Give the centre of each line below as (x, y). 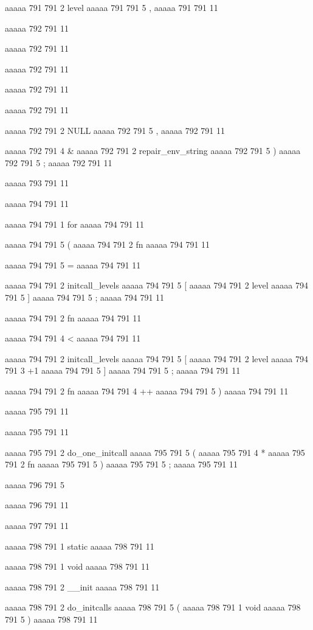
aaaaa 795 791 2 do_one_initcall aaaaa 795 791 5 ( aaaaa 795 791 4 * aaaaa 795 (155, 452)
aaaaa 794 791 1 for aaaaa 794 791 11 (75, 224)
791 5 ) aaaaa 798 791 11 (51, 619)
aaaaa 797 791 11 (37, 526)
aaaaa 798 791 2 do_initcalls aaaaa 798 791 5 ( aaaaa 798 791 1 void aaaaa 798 (153, 607)
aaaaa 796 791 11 (37, 505)
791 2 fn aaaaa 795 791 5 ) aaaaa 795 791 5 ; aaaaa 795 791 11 (121, 464)
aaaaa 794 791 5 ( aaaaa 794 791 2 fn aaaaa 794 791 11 (108, 244)
